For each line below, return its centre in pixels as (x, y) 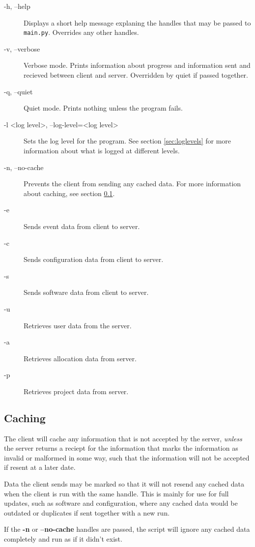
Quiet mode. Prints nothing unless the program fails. (103, 108)
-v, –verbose (22, 48)
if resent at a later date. (40, 467)
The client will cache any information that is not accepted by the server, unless (123, 438)
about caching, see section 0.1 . (69, 193)
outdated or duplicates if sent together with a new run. (87, 512)
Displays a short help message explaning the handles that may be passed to (137, 22)
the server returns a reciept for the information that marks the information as (121, 448)
